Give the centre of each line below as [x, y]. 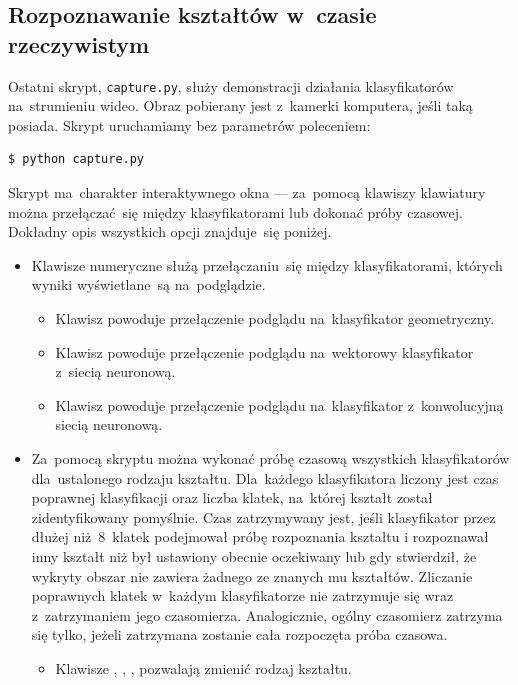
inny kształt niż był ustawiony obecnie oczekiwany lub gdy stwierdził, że [254, 555]
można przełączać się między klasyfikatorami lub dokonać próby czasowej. [235, 211]
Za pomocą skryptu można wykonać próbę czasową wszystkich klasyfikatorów [270, 457]
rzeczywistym [79, 43]
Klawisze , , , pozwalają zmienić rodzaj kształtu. [203, 667]
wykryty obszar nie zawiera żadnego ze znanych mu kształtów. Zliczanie [252, 575]
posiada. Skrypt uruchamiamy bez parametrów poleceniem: [189, 124]
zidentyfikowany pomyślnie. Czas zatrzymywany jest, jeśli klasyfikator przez [263, 516]
